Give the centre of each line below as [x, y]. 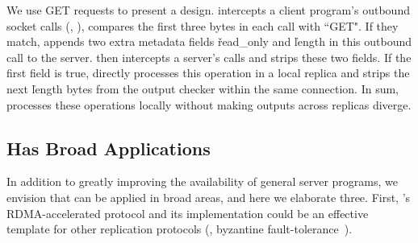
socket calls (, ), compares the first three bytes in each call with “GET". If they [203, 25]
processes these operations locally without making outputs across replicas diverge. [209, 104]
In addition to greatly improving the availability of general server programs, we [203, 181]
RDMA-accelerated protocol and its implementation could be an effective [188, 213]
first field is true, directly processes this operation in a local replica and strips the [208, 73]
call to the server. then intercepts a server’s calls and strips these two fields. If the [209, 57]
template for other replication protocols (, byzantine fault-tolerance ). [180, 229]
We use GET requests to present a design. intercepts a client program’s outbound [208, 10]
